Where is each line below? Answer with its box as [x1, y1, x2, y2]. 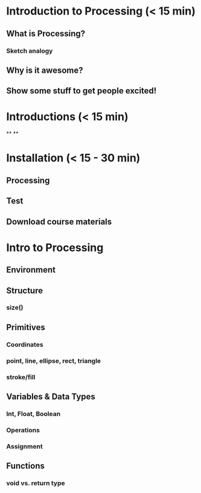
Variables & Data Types [6, 392, 95, 402]
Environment [6, 265, 56, 275]
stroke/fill [6, 372, 36, 381]
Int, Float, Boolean [6, 409, 61, 418]
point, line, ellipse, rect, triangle [6, 356, 101, 365]
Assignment [6, 442, 43, 451]
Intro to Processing [6, 240, 104, 254]
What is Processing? [6, 28, 86, 39]
